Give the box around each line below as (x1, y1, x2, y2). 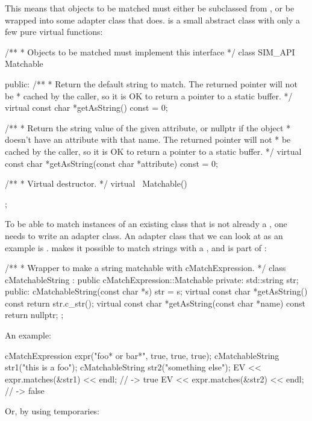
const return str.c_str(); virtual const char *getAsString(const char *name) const (5, 296, 306, 309)
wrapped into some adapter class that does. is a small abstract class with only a (5, 13, 300, 26)
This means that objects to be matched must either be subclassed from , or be (5, 2, 295, 14)
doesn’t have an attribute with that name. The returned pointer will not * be (5, 133, 291, 146)
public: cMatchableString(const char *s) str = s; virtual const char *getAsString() (5, 285, 308, 298)
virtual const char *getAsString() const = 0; (5, 101, 168, 114)
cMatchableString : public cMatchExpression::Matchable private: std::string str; (5, 273, 299, 285)
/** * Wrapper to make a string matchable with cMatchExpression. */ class (5, 261, 286, 274)
